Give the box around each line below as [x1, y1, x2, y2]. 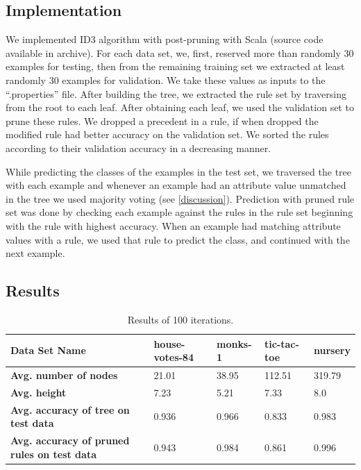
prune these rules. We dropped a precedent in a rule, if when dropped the [6, 113, 319, 128]
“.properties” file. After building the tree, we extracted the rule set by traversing [6, 86, 346, 101]
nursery [314, 343, 351, 358]
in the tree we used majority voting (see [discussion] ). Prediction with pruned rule [6, 191, 355, 205]
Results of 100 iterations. [127, 312, 234, 326]
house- [153, 336, 185, 351]
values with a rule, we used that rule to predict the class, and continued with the [6, 232, 350, 246]
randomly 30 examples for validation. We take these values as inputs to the [6, 72, 326, 87]
